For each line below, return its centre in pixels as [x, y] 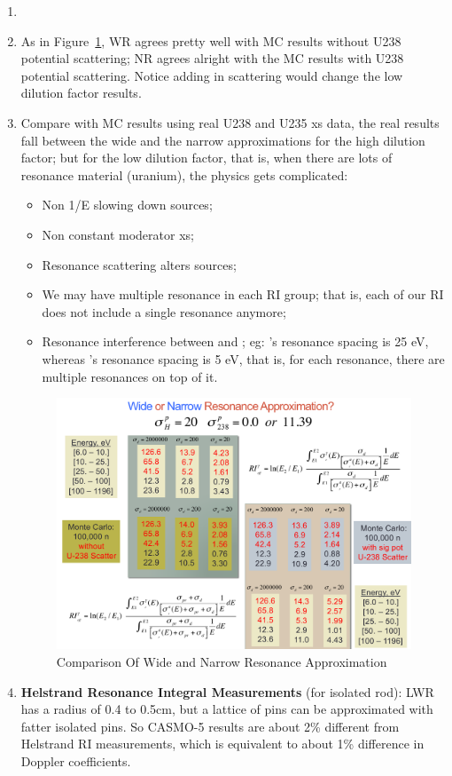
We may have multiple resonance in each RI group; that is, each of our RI [243, 294]
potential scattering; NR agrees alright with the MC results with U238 [212, 58]
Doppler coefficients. [76, 761]
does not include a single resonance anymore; [164, 311]
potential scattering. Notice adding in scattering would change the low [212, 75]
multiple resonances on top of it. [130, 376]
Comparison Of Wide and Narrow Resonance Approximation [222, 662]
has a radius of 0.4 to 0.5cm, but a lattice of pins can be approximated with [227, 709]
